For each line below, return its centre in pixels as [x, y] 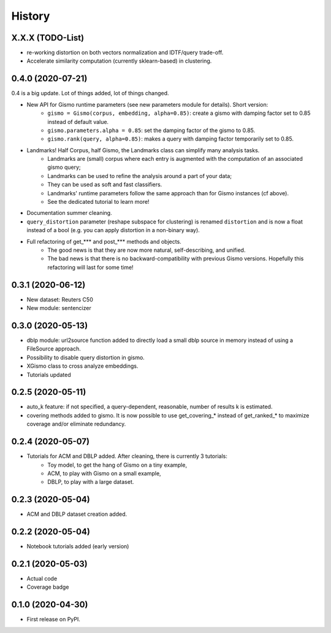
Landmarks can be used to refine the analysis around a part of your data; [140, 176]
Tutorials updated [49, 375]
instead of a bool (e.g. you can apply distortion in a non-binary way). [113, 230]
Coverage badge [48, 587]
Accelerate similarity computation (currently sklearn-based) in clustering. [119, 61]
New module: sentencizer [59, 308]
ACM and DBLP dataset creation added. [77, 514]
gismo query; [64, 167]
